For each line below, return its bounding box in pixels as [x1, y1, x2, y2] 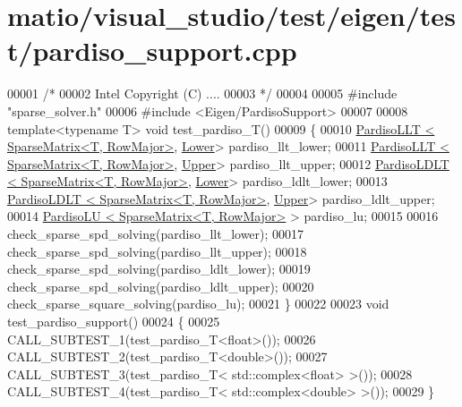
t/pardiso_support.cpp [7, 32, 297, 69]
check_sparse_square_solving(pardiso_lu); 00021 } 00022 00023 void [7, 294, 389, 313]
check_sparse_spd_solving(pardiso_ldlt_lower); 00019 [7, 259, 311, 278]
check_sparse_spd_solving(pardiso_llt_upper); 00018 [7, 242, 307, 260]
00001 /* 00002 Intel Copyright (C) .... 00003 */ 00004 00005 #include [7, 84, 398, 103]
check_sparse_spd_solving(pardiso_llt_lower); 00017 [7, 225, 304, 243]
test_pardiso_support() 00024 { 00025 [7, 312, 220, 331]
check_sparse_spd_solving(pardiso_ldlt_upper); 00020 [7, 276, 314, 295]
